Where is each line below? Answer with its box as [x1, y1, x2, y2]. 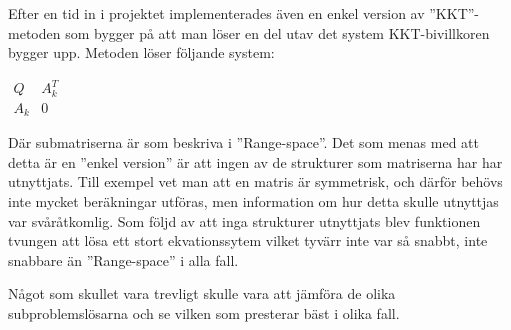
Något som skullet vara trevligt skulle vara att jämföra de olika [8, 283, 396, 304]
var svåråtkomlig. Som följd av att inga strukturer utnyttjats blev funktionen [8, 210, 481, 231]
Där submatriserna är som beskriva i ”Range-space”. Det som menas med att [8, 132, 480, 153]
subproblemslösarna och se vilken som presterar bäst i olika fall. [8, 303, 400, 323]
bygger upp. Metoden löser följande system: [8, 42, 275, 63]
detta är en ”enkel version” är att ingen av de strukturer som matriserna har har [8, 151, 503, 172]
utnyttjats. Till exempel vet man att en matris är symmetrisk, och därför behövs [8, 171, 503, 192]
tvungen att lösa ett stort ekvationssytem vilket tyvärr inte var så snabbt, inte [8, 230, 488, 251]
